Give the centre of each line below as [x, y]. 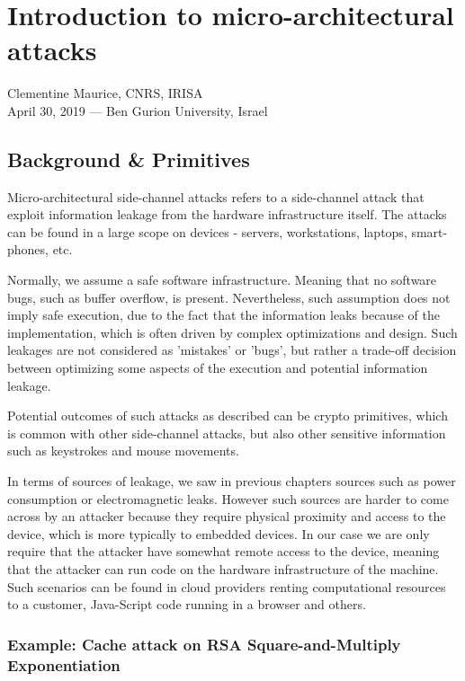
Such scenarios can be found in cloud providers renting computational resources [227, 586]
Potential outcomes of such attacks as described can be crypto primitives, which [228, 416]
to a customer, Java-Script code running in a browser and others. [187, 604]
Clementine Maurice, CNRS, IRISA [105, 93]
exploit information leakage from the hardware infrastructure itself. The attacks [227, 214]
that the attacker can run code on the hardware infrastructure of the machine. [223, 568]
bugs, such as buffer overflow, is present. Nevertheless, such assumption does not [229, 297]
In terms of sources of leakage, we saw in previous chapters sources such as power [232, 481]
